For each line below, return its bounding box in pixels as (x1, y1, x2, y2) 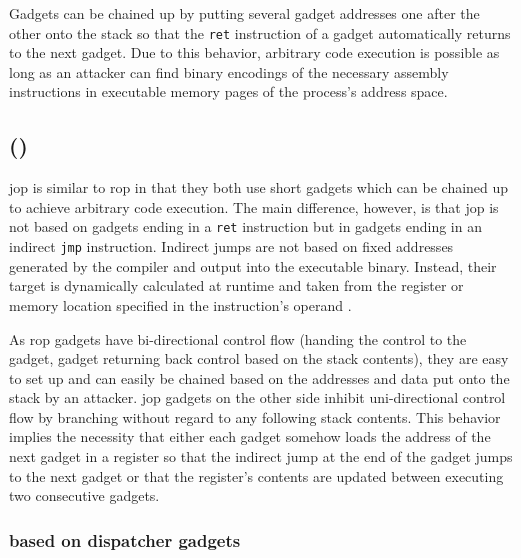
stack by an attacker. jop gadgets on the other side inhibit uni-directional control (9, 387, 506, 408)
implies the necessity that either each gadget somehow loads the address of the (9, 426, 491, 447)
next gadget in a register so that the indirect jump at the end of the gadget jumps (9, 446, 513, 467)
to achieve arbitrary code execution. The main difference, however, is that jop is (9, 196, 499, 217)
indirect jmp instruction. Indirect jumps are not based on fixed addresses (9, 236, 454, 257)
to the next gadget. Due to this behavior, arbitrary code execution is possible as (9, 42, 500, 63)
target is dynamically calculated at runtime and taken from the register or (9, 275, 464, 296)
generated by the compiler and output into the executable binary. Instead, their (9, 255, 497, 276)
